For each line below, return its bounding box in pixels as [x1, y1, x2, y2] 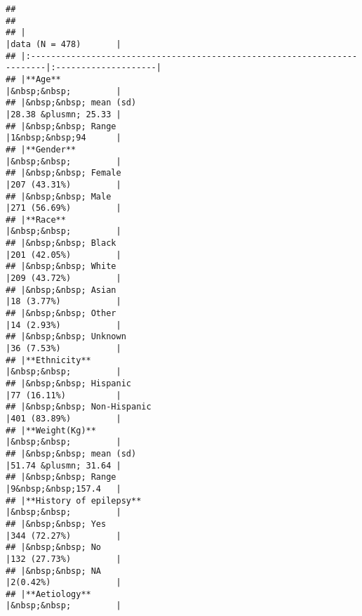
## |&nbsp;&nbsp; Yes [6, 518, 107, 529]
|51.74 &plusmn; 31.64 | [6, 460, 121, 471]
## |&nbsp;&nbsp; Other [6, 308, 116, 319]
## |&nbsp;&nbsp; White [6, 261, 116, 272]
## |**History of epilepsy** [6, 495, 142, 506]
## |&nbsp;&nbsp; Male [6, 191, 112, 202]
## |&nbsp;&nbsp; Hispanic [6, 379, 131, 388]
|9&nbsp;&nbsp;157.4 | [6, 483, 121, 494]
